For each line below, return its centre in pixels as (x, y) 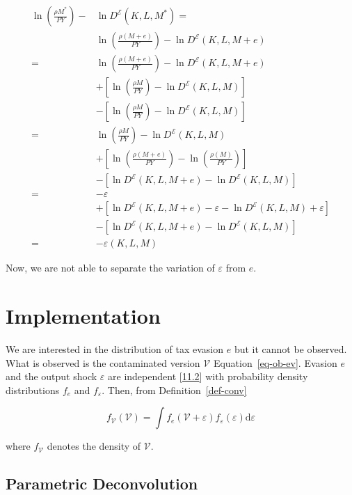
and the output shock (51, 376)
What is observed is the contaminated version (103, 362)
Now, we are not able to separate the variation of (110, 268)
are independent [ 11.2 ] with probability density (208, 376)
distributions (33, 390)
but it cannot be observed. (290, 349)
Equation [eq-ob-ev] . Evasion (275, 362)
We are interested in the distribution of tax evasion (115, 349)
